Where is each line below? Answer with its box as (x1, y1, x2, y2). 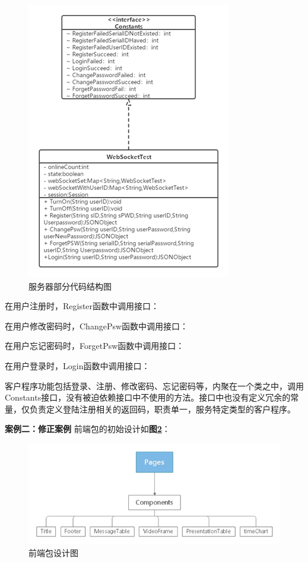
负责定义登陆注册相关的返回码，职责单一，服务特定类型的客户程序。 (29, 402, 296, 415)
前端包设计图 (28, 546, 78, 558)
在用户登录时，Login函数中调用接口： (5, 359, 150, 372)
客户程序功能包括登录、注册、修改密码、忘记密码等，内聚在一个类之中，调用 (5, 379, 304, 392)
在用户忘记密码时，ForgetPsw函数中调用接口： (5, 339, 185, 352)
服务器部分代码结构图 (28, 280, 112, 292)
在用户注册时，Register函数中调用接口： (5, 300, 160, 312)
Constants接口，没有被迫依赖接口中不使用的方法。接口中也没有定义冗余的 (5, 391, 291, 404)
